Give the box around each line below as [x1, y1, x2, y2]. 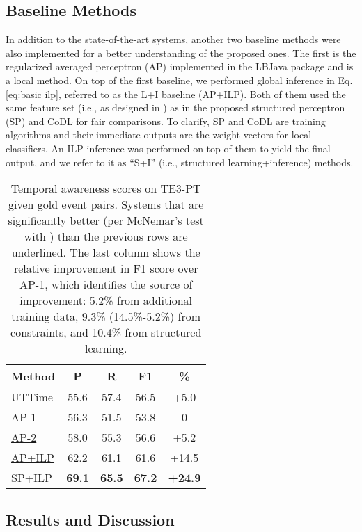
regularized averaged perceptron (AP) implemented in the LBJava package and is [6, 59, 354, 74]
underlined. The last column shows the [11, 244, 200, 261]
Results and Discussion [6, 508, 175, 530]
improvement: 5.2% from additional [19, 292, 193, 309]
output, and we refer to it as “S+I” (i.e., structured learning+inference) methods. [6, 154, 354, 169]
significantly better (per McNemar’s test [8, 212, 204, 229]
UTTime [11, 389, 53, 405]
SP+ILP [11, 469, 52, 486]
